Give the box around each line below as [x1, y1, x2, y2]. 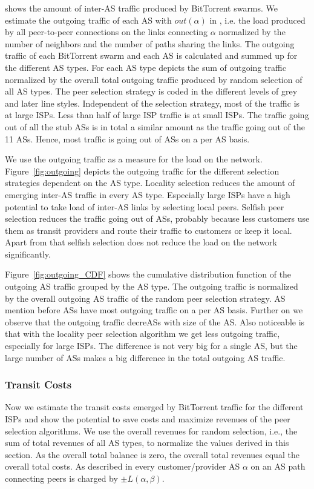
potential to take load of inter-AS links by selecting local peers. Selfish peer [5, 200, 284, 213]
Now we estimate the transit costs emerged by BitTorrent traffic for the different [5, 401, 304, 413]
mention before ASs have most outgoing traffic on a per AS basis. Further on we [5, 304, 303, 316]
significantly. [5, 247, 51, 260]
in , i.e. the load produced [209, 13, 306, 26]
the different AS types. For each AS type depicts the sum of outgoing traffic [5, 61, 286, 73]
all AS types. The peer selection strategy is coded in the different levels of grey [5, 85, 298, 98]
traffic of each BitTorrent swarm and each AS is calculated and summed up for [5, 49, 298, 62]
